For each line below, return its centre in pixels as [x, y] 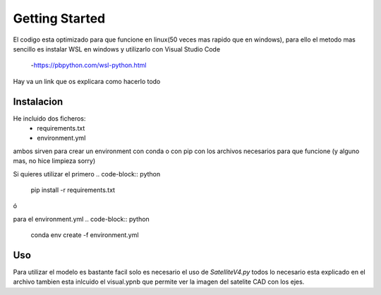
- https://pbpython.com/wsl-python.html [89, 65]
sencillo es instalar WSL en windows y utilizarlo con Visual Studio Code [117, 49]
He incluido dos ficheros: [49, 118]
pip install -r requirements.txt [73, 190]
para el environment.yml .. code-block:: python [81, 219]
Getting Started [59, 18]
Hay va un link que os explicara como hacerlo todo [87, 81]
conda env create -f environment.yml [85, 235]
